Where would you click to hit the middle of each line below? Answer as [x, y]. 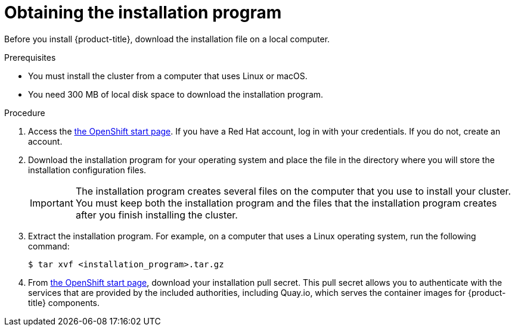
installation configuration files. [87, 170]
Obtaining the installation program [143, 13]
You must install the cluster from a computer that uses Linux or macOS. [168, 76]
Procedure [25, 113]
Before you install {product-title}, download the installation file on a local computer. [167, 39]
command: [49, 246]
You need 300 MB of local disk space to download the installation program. [176, 94]
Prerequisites [30, 57]
